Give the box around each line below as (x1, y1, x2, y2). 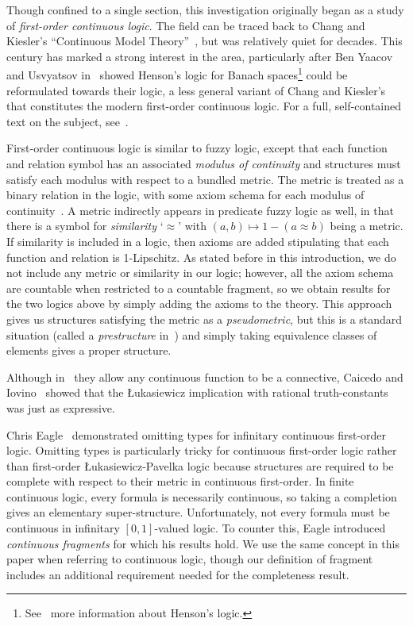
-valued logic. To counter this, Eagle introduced (154, 520, 386, 536)
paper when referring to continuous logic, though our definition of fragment (6, 551, 373, 567)
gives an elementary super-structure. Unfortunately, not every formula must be (6, 504, 390, 520)
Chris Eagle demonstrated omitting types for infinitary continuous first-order (6, 426, 387, 443)
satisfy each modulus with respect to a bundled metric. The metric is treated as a (6, 171, 404, 187)
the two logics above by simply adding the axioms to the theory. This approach (6, 295, 392, 312)
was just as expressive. (6, 399, 115, 416)
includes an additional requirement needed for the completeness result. (6, 566, 349, 582)
